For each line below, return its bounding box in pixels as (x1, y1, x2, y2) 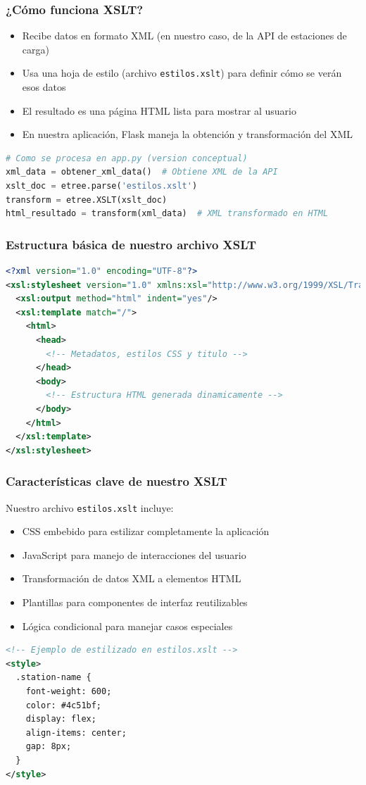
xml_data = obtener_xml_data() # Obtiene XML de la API (6, 167, 278, 177)
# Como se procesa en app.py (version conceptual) (6, 153, 248, 163)
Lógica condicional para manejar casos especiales (22, 618, 233, 633)
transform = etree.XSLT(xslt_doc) (6, 194, 168, 205)
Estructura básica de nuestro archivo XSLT (6, 235, 257, 253)
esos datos (22, 80, 66, 94)
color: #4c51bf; (25, 700, 102, 710)
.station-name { (15, 672, 91, 683)
